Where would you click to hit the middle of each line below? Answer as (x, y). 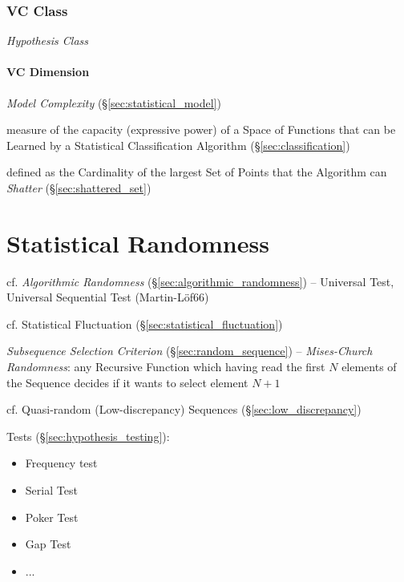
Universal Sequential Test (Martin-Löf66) (108, 297)
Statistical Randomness (138, 242)
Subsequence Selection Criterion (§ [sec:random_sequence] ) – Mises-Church (190, 351)
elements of (369, 367)
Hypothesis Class (48, 40)
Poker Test (52, 517)
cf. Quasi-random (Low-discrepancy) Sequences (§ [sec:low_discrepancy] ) (184, 409)
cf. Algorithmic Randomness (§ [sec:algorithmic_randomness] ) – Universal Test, (200, 281)
